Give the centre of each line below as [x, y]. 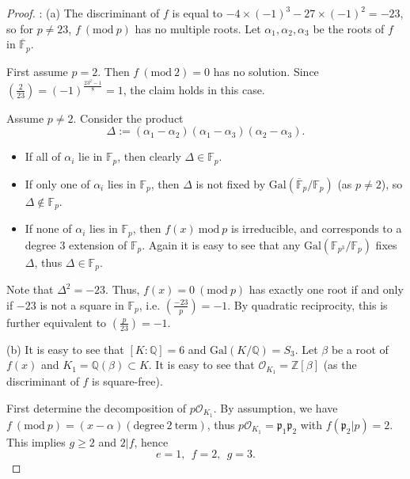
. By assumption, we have [275, 407]
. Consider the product [128, 118]
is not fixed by [231, 183]
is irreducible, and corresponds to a [316, 228]
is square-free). [127, 381]
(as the [340, 365]
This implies [36, 441]
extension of [98, 244]
